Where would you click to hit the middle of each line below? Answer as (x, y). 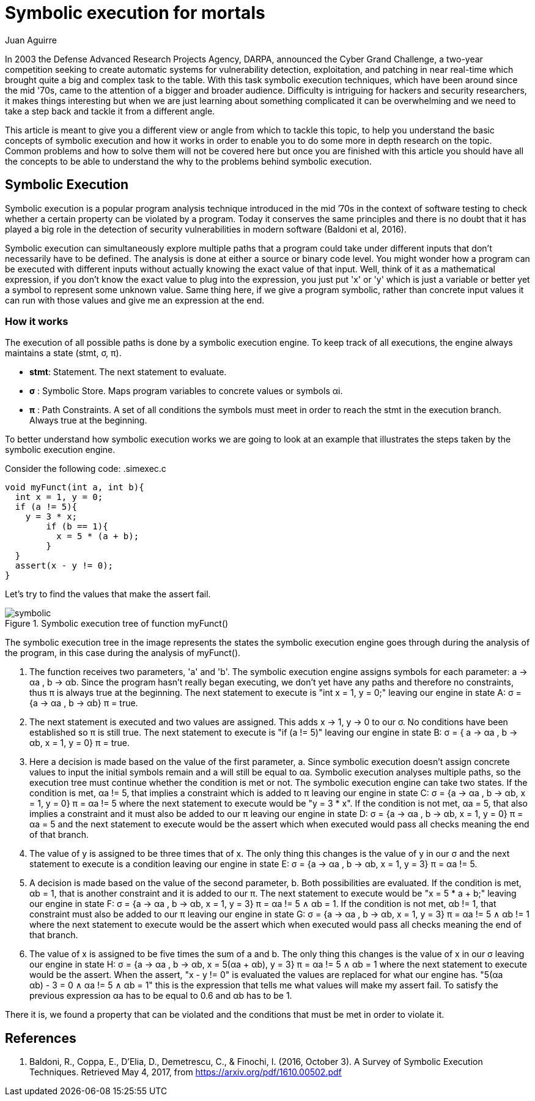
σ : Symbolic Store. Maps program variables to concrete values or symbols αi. (186, 391)
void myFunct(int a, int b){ (75, 487)
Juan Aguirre (31, 40)
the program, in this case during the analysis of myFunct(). (123, 653)
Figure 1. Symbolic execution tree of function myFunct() (117, 624)
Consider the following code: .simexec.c (86, 469)
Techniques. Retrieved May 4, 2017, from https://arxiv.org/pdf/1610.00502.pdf (186, 1072)
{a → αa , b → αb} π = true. (84, 703)
